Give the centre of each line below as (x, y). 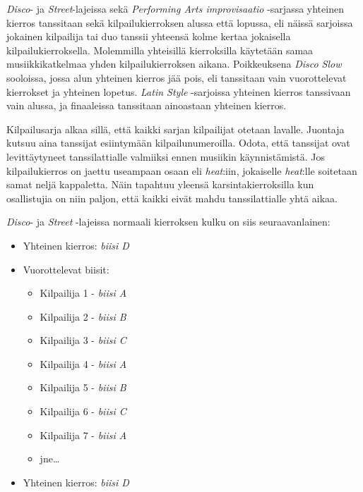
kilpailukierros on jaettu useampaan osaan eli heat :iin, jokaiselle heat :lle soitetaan (182, 170)
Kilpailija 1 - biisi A (83, 293)
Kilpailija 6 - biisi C (83, 411)
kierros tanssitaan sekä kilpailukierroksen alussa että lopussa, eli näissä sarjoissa (180, 22)
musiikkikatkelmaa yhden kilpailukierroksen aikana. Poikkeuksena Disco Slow (174, 64)
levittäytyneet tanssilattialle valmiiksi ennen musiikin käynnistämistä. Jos (166, 156)
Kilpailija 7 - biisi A (83, 435)
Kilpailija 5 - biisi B (83, 387)
